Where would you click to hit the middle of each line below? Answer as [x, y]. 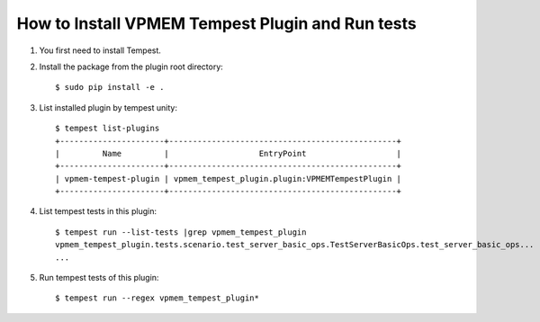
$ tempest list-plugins [108, 129]
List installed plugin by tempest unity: [108, 107]
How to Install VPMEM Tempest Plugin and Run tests [217, 23]
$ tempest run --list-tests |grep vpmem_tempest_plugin [181, 232]
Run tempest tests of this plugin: [99, 278]
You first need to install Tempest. [100, 50]
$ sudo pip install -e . [110, 87]
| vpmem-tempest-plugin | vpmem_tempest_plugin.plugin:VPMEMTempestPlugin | [229, 179]
